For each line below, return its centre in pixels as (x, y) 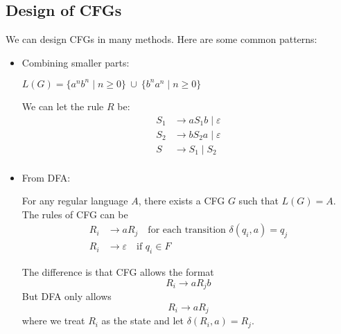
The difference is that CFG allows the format (118, 272)
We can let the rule (63, 106)
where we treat (53, 320)
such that (259, 201)
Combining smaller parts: (76, 62)
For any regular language (75, 201)
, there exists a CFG (182, 201)
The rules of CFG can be (75, 214)
